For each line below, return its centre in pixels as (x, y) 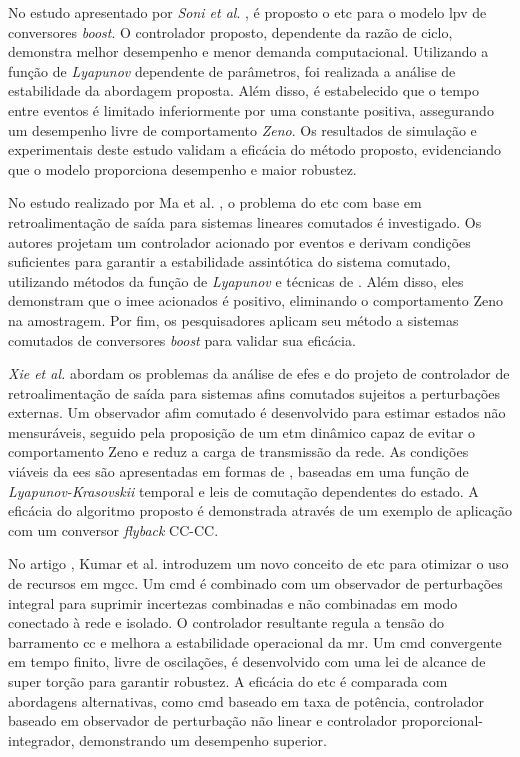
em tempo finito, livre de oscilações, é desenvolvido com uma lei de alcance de (247, 661)
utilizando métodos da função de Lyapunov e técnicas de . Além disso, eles (236, 280)
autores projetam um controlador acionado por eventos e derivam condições (239, 241)
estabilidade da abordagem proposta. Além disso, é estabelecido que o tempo (244, 90)
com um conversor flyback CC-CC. (113, 529)
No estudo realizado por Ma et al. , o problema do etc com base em (215, 202)
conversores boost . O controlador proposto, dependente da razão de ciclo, (230, 31)
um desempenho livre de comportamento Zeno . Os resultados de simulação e (242, 129)
